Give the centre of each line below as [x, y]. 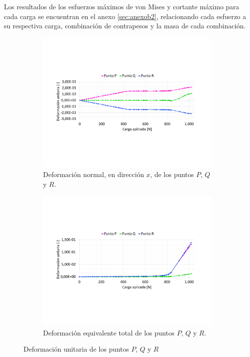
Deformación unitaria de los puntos [76, 349]
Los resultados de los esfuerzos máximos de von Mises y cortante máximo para [122, 6]
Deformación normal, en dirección [94, 174]
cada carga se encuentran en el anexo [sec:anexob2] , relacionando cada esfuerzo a [125, 16]
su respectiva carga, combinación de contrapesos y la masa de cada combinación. [125, 26]
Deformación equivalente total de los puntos [109, 332]
